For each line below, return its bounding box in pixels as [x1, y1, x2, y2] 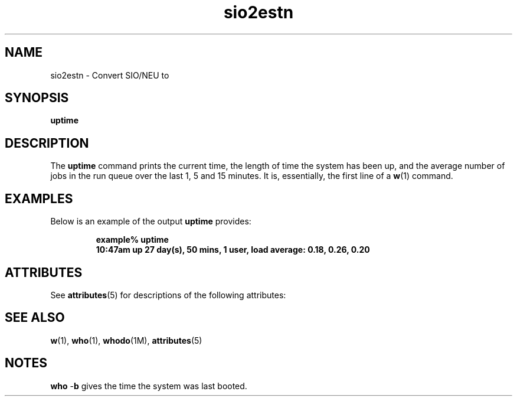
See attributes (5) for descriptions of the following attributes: [50, 289, 286, 300]
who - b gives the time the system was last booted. [50, 380, 247, 391]
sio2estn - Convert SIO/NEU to [50, 70, 169, 80]
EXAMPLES [5, 191, 73, 206]
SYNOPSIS [5, 90, 69, 106]
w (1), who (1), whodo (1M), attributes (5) [50, 335, 202, 345]
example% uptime [96, 234, 169, 245]
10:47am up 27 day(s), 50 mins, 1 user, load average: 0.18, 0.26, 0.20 [96, 244, 370, 255]
